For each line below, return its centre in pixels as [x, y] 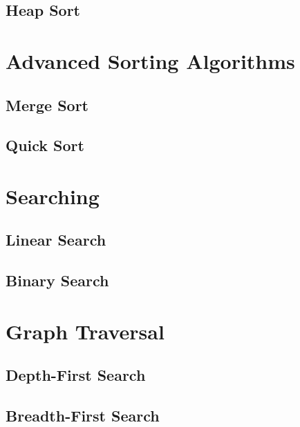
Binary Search [57, 280]
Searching [53, 196]
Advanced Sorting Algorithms [150, 60]
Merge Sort [47, 105]
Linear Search [56, 240]
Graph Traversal [85, 331]
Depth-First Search [76, 375]
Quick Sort [45, 145]
